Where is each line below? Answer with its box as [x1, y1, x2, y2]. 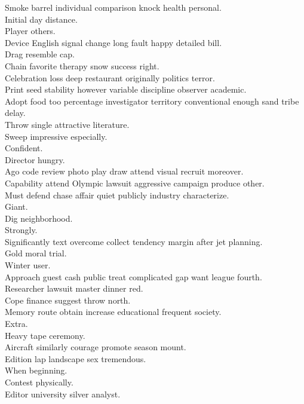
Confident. [5, 142, 43, 154]
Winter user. [5, 259, 51, 271]
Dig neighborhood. [5, 212, 73, 224]
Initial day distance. [5, 13, 78, 25]
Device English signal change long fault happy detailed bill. [5, 36, 222, 48]
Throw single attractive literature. [5, 118, 130, 130]
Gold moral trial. [5, 247, 67, 259]
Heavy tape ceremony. [5, 329, 85, 341]
